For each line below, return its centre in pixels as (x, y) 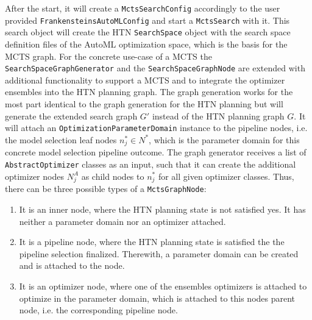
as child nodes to (113, 176)
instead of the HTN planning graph (218, 116)
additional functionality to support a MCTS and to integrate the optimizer (145, 80)
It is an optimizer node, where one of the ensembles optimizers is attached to (163, 286)
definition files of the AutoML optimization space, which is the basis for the (146, 44)
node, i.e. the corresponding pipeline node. (98, 310)
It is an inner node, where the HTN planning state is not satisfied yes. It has (162, 209)
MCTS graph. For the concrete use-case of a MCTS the (108, 56)
